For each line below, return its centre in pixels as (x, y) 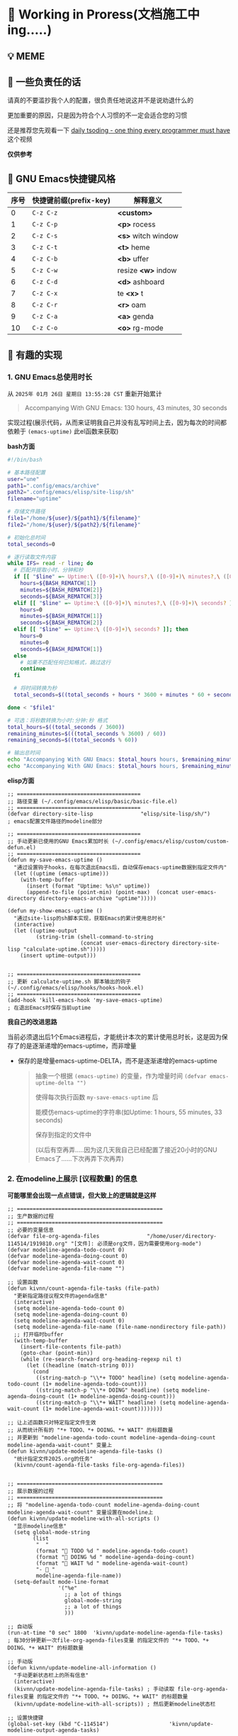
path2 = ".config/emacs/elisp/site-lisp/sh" (71, 492)
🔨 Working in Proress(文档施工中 (104, 15)
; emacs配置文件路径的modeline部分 (55, 821)
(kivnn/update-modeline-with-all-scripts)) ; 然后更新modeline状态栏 (115, 1704)
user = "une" (23, 479)
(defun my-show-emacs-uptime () (55, 911)
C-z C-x (45, 294)
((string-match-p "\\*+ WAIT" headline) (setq (106, 1403)
